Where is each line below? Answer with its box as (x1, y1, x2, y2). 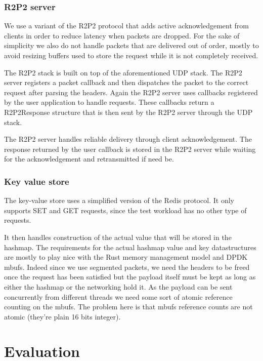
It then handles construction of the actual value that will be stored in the (4, 231, 232, 242)
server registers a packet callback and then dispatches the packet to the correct (4, 77, 249, 88)
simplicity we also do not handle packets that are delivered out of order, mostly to (4, 40, 259, 51)
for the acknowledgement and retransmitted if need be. (4, 153, 174, 164)
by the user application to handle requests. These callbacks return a (4, 97, 214, 107)
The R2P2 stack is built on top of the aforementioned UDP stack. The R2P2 (4, 67, 242, 77)
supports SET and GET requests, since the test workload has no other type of (4, 205, 247, 215)
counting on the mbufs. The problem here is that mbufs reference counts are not (4, 301, 253, 312)
